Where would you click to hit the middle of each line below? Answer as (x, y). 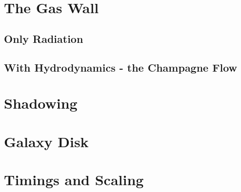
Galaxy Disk (46, 141)
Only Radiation (44, 38)
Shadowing (41, 103)
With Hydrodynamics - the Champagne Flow (120, 67)
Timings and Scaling (74, 179)
